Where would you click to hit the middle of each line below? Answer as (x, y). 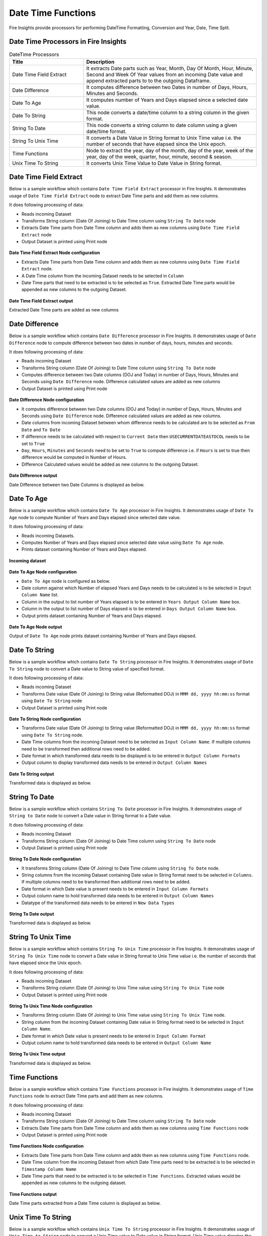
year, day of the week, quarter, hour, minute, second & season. (159, 157)
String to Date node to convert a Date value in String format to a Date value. (90, 816)
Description (100, 62)
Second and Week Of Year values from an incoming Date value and (165, 74)
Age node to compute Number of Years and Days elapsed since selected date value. (95, 517)
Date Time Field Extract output (41, 301)
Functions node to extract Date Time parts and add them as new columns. (86, 1096)
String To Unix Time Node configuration (51, 1006)
